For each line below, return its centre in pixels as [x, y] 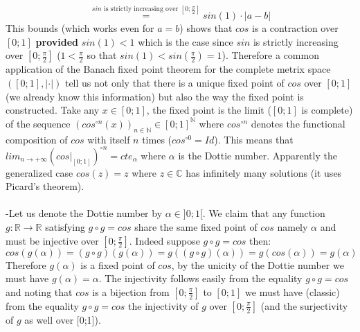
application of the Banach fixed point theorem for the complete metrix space [168, 69]
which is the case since [186, 41]
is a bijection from [131, 291]
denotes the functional [298, 123]
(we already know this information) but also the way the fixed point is [155, 96]
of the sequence [38, 123]
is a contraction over [295, 28]
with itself [109, 139]
